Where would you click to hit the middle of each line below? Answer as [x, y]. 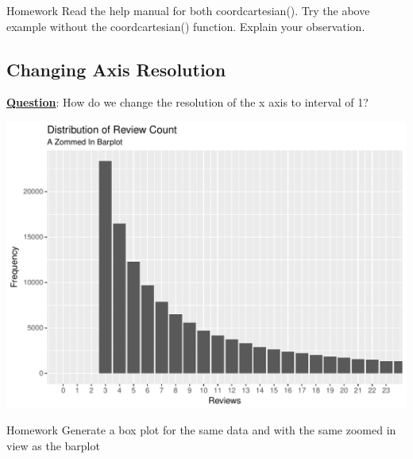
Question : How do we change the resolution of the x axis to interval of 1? [187, 102]
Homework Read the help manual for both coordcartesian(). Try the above [188, 10]
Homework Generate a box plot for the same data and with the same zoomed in [201, 430]
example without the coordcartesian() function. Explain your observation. [186, 26]
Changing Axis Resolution [116, 69]
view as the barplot [53, 445]
